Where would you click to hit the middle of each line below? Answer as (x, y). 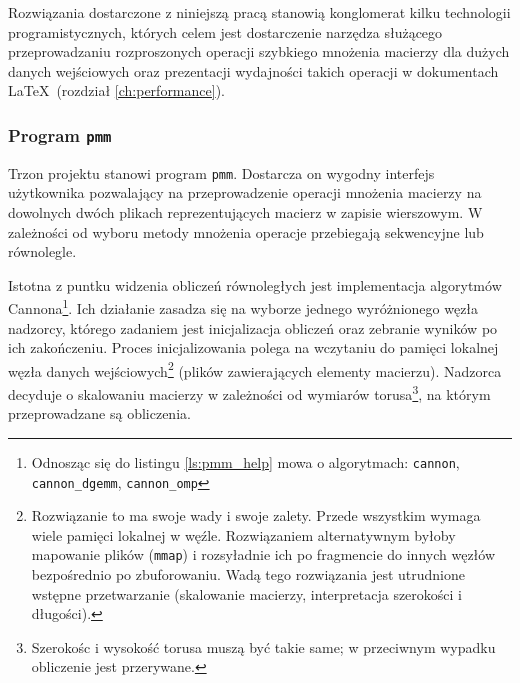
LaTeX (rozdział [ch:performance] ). (116, 90)
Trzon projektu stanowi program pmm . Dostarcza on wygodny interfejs (221, 172)
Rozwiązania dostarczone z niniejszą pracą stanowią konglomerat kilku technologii (259, 12)
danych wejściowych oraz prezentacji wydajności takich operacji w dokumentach (253, 70)
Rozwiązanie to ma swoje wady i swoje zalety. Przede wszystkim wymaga (256, 515)
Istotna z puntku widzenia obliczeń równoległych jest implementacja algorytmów (255, 284)
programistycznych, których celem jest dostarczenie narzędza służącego (225, 31)
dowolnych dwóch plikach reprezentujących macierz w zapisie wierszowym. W (245, 212)
